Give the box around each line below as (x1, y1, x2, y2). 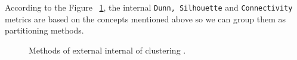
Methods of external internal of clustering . (29, 44, 186, 56)
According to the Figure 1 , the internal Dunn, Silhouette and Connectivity (5, 1, 293, 13)
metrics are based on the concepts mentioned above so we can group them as (5, 12, 286, 25)
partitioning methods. (5, 24, 84, 36)
